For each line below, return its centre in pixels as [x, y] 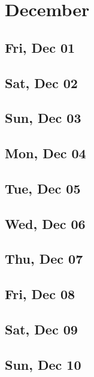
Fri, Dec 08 [40, 294]
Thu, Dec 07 [44, 259]
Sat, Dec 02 [41, 82]
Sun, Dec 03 [43, 118]
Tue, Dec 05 [43, 188]
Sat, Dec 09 [41, 329]
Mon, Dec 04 [46, 153]
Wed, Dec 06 [45, 223]
